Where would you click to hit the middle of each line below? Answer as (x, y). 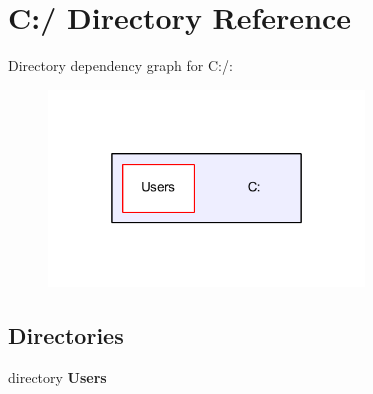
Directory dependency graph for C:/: (120, 65)
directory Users (57, 377)
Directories (66, 335)
